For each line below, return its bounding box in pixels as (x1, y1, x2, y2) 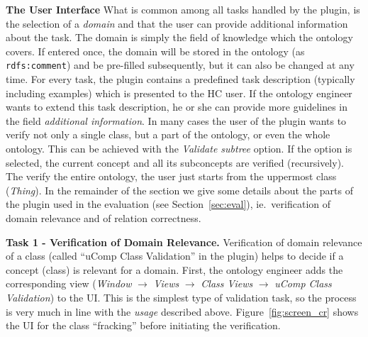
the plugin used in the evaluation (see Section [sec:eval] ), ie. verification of (6, 197, 331, 211)
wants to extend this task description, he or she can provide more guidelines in (6, 99, 348, 114)
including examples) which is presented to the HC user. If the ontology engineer (6, 85, 352, 100)
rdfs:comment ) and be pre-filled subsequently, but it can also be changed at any (6, 57, 355, 72)
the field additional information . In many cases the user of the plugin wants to (6, 113, 347, 128)
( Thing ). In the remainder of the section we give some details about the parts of (6, 182, 354, 197)
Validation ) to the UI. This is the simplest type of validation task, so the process (6, 289, 357, 304)
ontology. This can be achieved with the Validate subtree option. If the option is (6, 141, 352, 155)
